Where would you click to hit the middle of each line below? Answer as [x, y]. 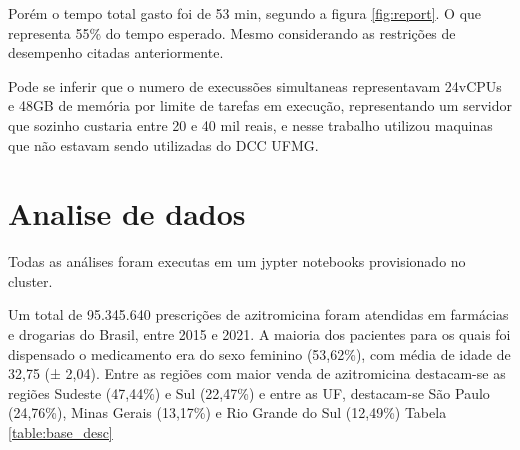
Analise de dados [127, 213]
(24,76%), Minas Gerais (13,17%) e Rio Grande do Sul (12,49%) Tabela [227, 412]
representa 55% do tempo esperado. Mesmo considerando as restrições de [232, 32]
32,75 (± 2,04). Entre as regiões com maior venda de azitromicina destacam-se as [257, 373]
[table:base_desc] [60, 432]
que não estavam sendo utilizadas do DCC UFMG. [163, 144]
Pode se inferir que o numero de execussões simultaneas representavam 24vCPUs [255, 85]
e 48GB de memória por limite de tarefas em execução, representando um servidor [260, 105]
